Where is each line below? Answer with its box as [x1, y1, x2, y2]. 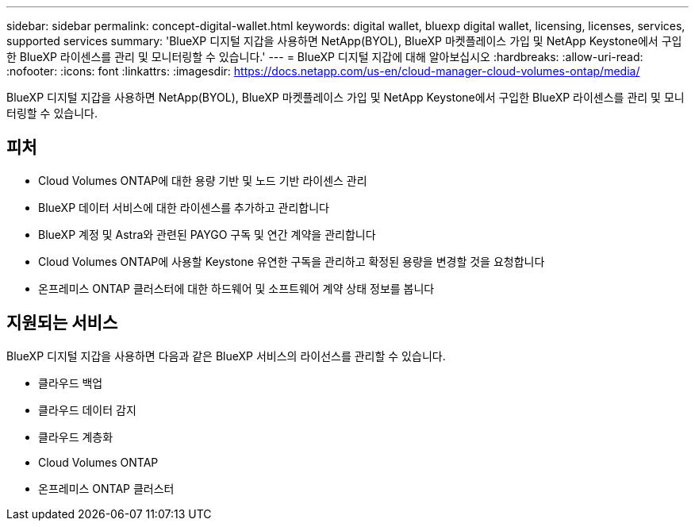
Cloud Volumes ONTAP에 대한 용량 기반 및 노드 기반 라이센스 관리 [38, 173, 367, 187]
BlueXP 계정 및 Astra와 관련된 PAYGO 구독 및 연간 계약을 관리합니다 [38, 227, 376, 241]
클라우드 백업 [38, 375, 103, 390]
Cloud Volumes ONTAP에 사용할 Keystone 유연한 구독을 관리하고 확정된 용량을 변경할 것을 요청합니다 [38, 254, 545, 268]
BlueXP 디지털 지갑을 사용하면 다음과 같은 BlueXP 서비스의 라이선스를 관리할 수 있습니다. [6, 348, 446, 363]
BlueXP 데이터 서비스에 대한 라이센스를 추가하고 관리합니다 [38, 200, 329, 214]
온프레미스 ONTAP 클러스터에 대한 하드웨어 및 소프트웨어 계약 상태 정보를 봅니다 [38, 281, 435, 295]
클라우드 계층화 [38, 429, 113, 444]
